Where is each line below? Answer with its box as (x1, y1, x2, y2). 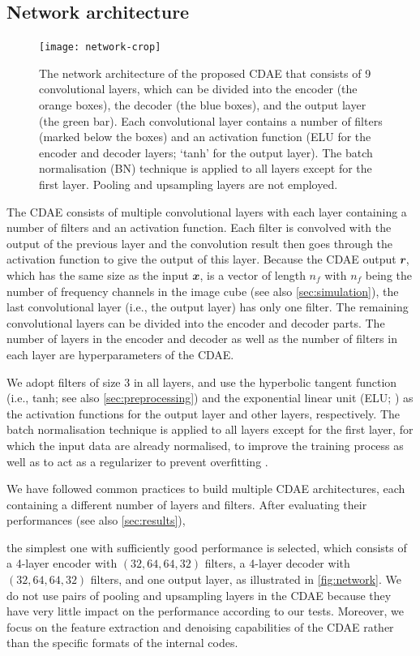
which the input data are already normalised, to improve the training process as (6, 436, 404, 453)
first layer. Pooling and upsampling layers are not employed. (39, 176, 338, 193)
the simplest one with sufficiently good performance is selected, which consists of (6, 538, 407, 555)
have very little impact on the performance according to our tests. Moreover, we (6, 602, 404, 620)
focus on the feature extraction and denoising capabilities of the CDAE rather (6, 618, 394, 635)
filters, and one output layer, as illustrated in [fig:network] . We (90, 571, 401, 588)
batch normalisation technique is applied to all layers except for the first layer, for (6, 421, 414, 438)
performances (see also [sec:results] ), (6, 512, 186, 529)
